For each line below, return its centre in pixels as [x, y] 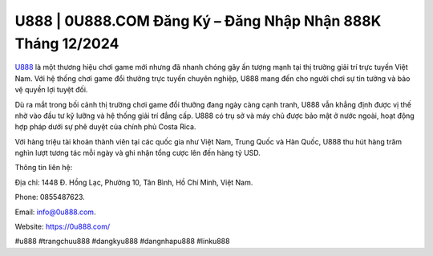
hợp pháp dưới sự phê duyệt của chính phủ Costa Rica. [105, 127]
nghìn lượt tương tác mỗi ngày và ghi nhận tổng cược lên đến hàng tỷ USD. [138, 153]
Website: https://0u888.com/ [63, 227]
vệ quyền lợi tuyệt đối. [51, 90]
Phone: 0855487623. [50, 197]
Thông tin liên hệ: [44, 168]
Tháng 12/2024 [67, 43]
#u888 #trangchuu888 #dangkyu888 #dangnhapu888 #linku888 [122, 242]
